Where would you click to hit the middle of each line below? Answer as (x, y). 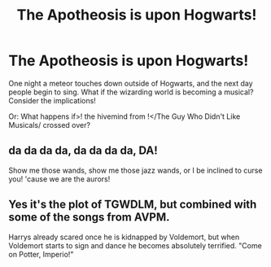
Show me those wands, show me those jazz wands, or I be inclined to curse (135, 170)
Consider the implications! (52, 100)
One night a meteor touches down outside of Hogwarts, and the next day (131, 83)
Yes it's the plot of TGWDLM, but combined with (133, 205)
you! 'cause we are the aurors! (59, 179)
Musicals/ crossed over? (50, 125)
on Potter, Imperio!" (41, 254)
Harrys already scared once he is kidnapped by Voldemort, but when (124, 237)
